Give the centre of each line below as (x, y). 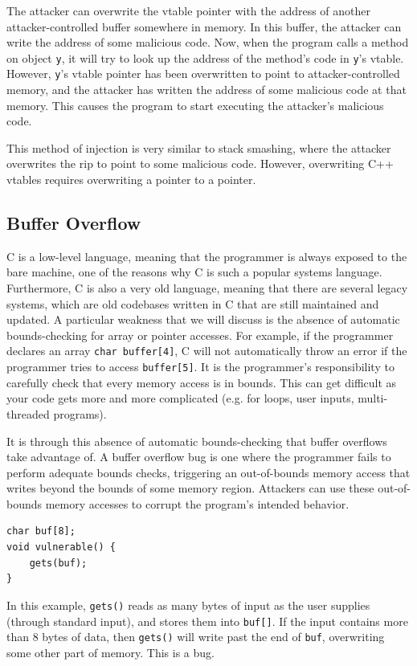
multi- (373, 398)
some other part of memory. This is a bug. (110, 652)
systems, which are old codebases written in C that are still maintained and (193, 303)
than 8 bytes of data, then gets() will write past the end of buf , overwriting (196, 637)
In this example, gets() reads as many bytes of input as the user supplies (188, 605)
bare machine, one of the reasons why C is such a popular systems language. (194, 272)
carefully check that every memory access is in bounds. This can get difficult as (202, 382)
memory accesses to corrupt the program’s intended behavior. (197, 503)
